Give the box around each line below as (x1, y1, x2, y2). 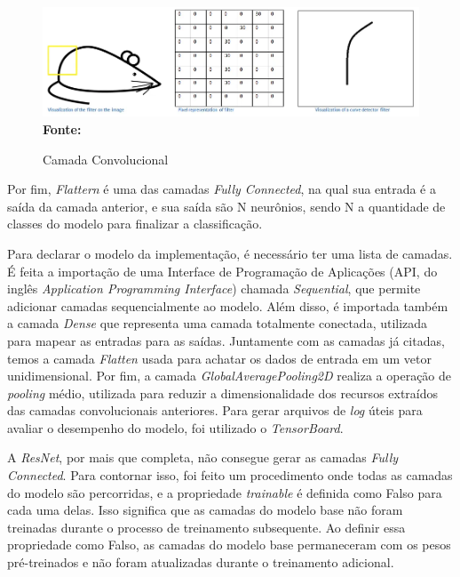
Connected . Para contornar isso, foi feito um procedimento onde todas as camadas (7, 466, 453, 485)
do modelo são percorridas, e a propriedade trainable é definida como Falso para (7, 483, 442, 501)
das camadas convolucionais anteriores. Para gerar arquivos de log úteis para (7, 401, 423, 420)
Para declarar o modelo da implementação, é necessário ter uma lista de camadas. (7, 244, 453, 262)
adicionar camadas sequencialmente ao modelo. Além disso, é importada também (7, 296, 448, 315)
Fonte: (43, 119, 82, 138)
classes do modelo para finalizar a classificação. (7, 214, 263, 233)
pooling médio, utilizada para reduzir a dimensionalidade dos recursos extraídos (7, 383, 439, 402)
